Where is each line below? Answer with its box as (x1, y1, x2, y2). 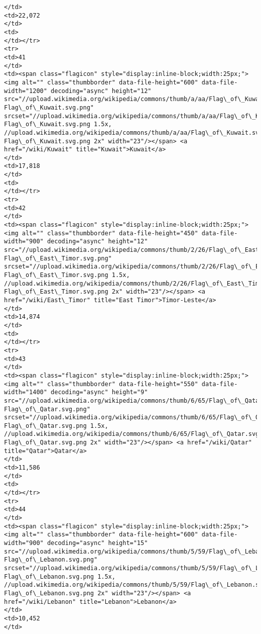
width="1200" (4, 87, 47, 95)
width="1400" (4, 389, 47, 396)
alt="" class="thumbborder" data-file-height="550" (22, 380, 198, 388)
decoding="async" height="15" (47, 539, 148, 547)
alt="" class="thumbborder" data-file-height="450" (22, 229, 198, 237)
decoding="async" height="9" (51, 389, 148, 396)
